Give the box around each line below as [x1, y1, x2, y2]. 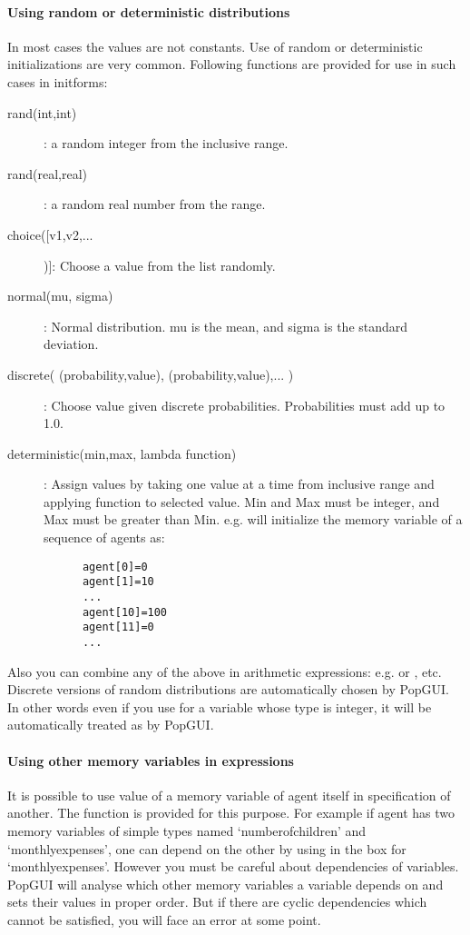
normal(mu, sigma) [7, 286, 113, 305]
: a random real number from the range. [44, 194, 266, 214]
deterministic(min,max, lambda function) [7, 443, 237, 463]
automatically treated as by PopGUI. [7, 715, 214, 734]
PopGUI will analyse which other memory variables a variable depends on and [7, 874, 444, 893]
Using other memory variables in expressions [7, 751, 294, 770]
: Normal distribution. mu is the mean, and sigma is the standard [44, 316, 408, 335]
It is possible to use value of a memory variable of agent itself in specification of [7, 785, 451, 804]
